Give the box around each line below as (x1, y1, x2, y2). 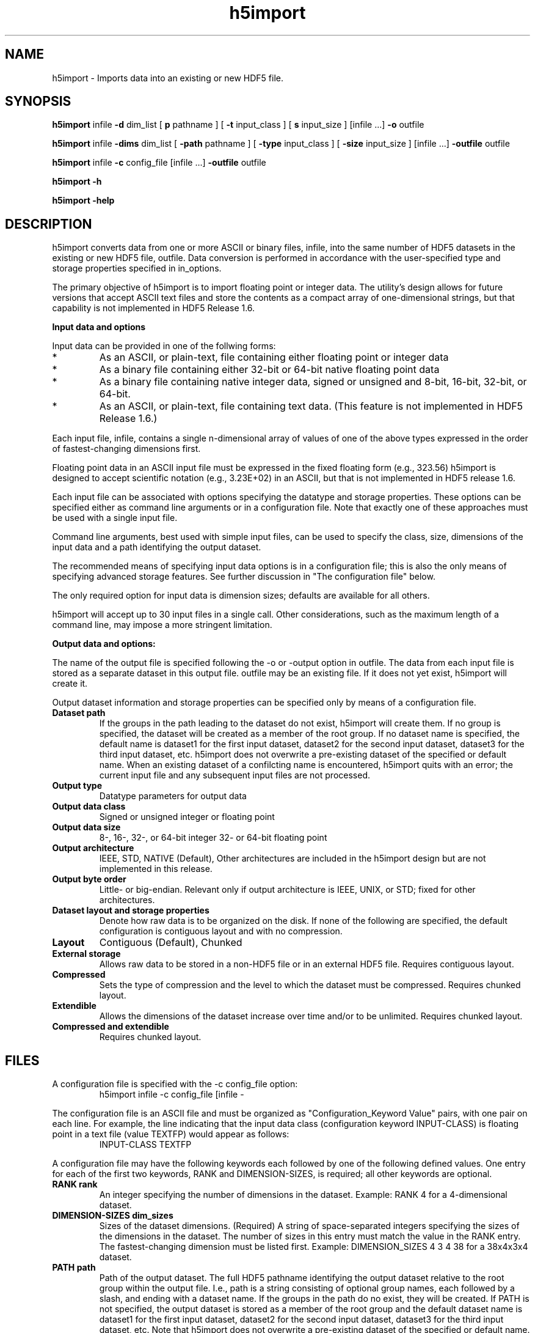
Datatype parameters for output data (99, 791, 247, 802)
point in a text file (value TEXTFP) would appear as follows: (52, 1129, 289, 1140)
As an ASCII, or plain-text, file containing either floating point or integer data (99, 351, 449, 364)
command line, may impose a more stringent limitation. (52, 619, 272, 630)
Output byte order (52, 874, 126, 885)
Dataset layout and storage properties (52, 905, 209, 916)
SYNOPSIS (5, 94, 71, 109)
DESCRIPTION (5, 216, 92, 232)
